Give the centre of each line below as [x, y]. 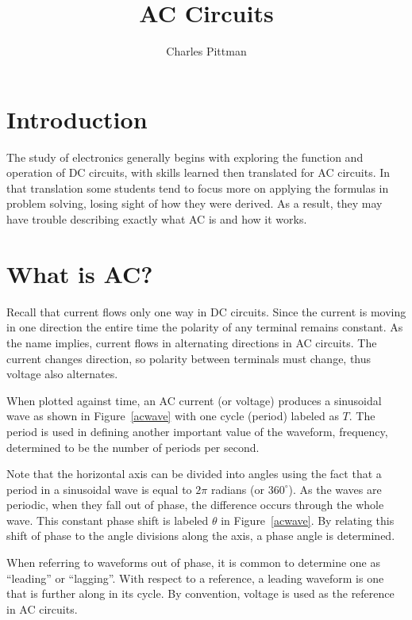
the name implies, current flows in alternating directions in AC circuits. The [192, 342]
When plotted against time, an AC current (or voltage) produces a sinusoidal [194, 400]
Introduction [77, 119]
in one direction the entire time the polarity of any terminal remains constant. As [205, 327]
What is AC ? [80, 273]
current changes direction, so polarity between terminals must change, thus [189, 358]
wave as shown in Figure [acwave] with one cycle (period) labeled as [173, 416]
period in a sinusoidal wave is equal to [99, 489]
